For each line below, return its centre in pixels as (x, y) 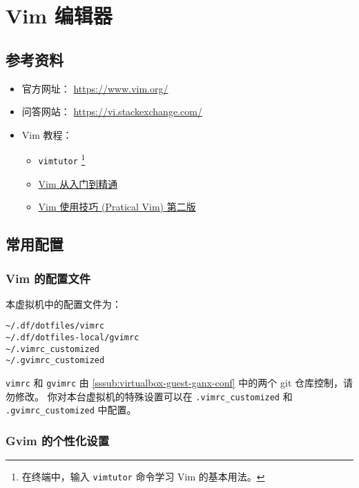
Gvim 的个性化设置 (58, 440)
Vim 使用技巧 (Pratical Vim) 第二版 (117, 207)
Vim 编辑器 (59, 16)
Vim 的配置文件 (48, 278)
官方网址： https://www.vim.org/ (95, 88)
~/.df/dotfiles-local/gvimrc (72, 338)
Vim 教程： (47, 134)
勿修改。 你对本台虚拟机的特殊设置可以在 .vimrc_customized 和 (149, 396)
